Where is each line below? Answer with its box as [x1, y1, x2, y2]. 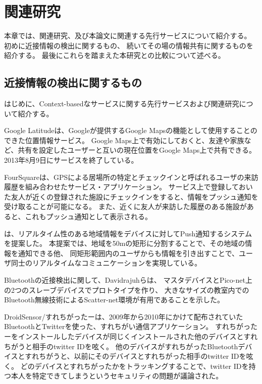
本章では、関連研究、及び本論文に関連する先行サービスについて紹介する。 [4, 30, 251, 41]
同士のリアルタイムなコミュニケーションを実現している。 [11, 258, 201, 268]
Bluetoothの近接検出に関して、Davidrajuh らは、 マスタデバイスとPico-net [4, 275, 245, 285]
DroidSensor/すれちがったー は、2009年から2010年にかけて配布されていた [4, 311, 243, 322]
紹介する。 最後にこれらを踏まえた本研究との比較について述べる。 [4, 50, 225, 60]
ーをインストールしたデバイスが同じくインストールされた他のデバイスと [4, 331, 244, 341]
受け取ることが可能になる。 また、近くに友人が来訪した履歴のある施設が [4, 201, 247, 212]
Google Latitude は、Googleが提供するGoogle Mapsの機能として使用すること [4, 125, 250, 136]
